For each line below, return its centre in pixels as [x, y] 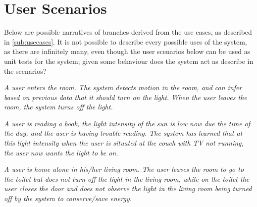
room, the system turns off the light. [58, 107]
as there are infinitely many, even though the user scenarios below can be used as [127, 51]
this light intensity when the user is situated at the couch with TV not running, [124, 143]
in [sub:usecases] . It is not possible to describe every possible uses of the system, [126, 41]
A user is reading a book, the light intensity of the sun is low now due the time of [127, 123]
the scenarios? [25, 71]
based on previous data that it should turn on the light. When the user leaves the [126, 97]
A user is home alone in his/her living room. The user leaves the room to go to [124, 169]
